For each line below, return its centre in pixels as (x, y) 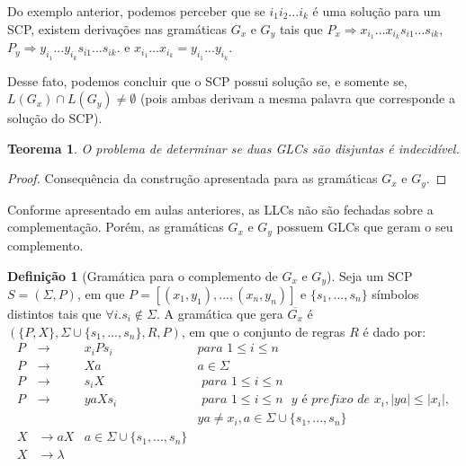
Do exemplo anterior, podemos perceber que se (136, 11)
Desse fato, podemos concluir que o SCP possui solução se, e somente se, (207, 80)
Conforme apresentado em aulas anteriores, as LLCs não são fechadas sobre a (220, 209)
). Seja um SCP (369, 275)
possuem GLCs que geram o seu (365, 227)
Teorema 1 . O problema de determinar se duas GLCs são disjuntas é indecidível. (233, 148)
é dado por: (394, 331)
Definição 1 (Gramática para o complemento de (143, 275)
